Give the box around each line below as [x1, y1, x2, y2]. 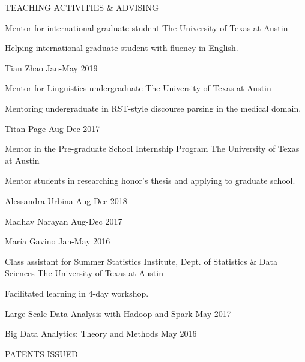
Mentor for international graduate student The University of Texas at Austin [5, 21, 288, 34]
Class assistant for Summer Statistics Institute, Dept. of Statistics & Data [5, 255, 277, 267]
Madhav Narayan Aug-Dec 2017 [5, 214, 122, 227]
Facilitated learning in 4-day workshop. [5, 286, 149, 299]
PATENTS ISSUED [5, 347, 78, 360]
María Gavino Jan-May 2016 [5, 235, 110, 247]
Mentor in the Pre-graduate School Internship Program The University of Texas [5, 142, 300, 155]
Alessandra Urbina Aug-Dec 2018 [5, 194, 127, 207]
